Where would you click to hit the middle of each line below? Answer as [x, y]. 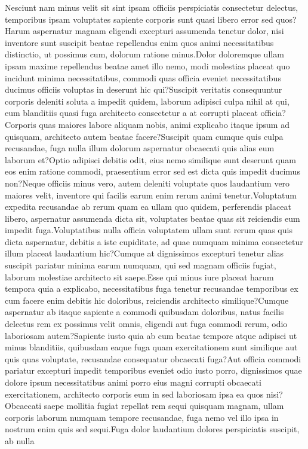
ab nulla [20, 440]
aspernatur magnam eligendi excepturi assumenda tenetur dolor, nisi [158, 31]
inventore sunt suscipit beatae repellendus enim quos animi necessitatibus [139, 42]
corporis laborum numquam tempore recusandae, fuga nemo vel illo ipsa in [142, 417]
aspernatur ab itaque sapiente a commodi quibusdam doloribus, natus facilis [144, 312]
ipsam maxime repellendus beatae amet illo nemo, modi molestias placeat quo [147, 65]
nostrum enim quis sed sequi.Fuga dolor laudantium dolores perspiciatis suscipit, [152, 429]
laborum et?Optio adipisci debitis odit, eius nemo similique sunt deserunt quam [150, 159]
